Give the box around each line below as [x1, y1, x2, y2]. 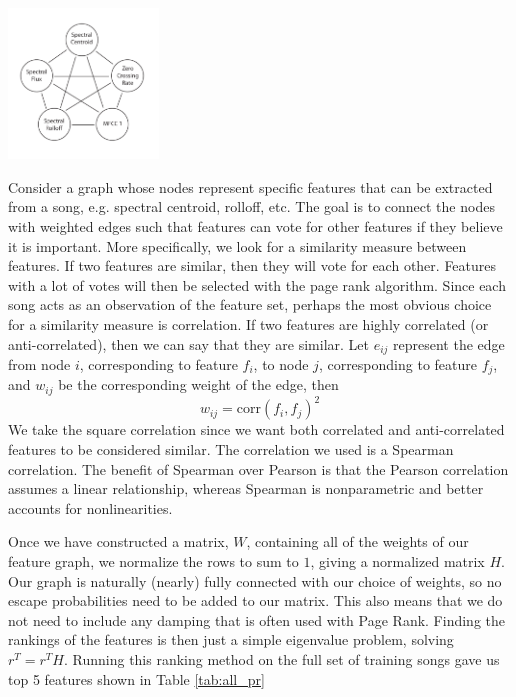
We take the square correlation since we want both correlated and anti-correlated [8, 419, 505, 440]
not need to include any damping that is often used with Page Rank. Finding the [8, 609, 505, 630]
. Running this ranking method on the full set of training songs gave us [63, 648, 500, 669]
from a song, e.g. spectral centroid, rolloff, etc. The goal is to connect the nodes [8, 196, 495, 217]
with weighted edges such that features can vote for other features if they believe [8, 215, 503, 236]
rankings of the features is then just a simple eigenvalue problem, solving [8, 629, 454, 650]
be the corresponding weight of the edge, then [58, 374, 339, 395]
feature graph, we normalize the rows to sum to [8, 550, 299, 571]
